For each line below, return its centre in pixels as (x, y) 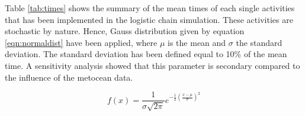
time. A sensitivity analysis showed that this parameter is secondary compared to (152, 65)
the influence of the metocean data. (69, 77)
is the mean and (197, 42)
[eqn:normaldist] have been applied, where (81, 42)
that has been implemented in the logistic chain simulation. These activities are (149, 19)
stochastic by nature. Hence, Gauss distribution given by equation (125, 31)
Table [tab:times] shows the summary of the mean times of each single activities (150, 8)
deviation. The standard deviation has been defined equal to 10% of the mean (146, 54)
